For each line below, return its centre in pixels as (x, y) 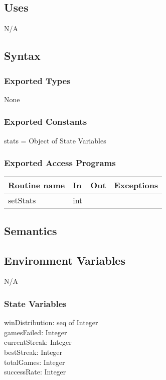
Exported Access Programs (60, 163)
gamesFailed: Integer (36, 332)
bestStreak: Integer (33, 352)
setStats (22, 200)
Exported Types (37, 80)
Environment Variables (65, 260)
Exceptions (136, 185)
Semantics (31, 230)
